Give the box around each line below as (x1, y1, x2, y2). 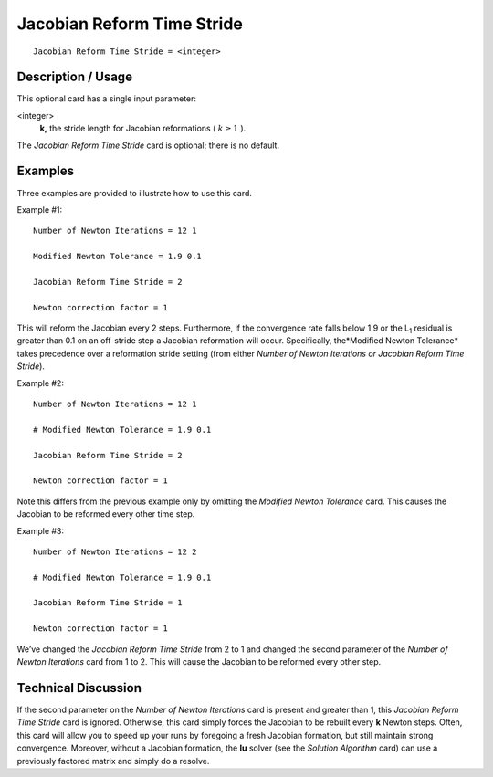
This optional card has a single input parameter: (16, 93, 196, 104)
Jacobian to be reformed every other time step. (16, 509, 195, 520)
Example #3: (16, 525, 64, 536)
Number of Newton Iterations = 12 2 (33, 546, 197, 557)
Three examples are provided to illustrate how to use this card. (16, 187, 253, 198)
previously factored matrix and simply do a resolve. (16, 755, 210, 766)
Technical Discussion (16, 680, 142, 696)
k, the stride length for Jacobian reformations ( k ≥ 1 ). (39, 123, 246, 134)
